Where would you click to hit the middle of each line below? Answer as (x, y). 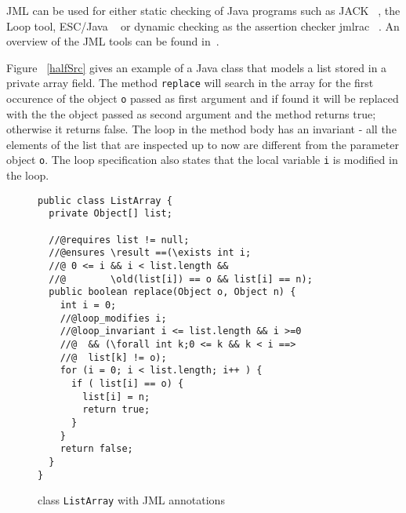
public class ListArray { (105, 200)
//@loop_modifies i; (113, 318)
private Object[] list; (111, 214)
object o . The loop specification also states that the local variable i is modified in (202, 160)
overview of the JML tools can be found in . (113, 41)
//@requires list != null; (119, 240)
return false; (96, 449)
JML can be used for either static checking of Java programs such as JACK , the (203, 10)
